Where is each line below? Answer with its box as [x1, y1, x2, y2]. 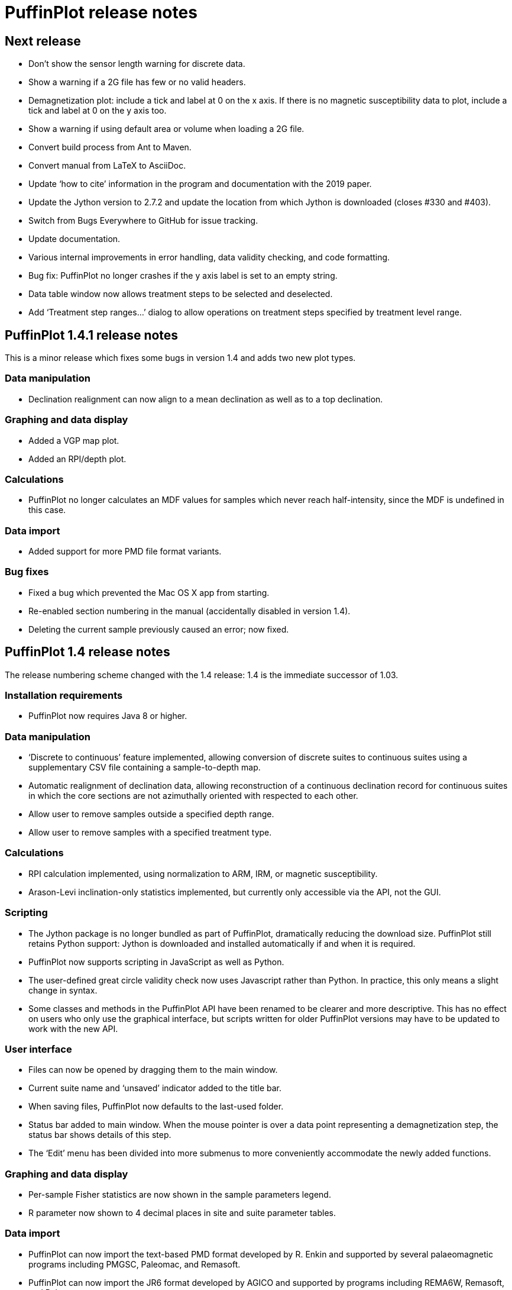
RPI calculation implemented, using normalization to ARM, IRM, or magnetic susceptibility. [28, 868, 378, 879]
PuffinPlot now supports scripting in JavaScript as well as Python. [28, 956, 284, 967]
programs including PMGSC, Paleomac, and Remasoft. [28, 1259, 241, 1269]
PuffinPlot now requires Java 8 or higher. [28, 711, 187, 721]
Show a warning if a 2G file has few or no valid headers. [28, 77, 246, 88]
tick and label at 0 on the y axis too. [28, 105, 167, 116]
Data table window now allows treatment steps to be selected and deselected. [28, 289, 333, 299]
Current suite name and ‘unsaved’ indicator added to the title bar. [28, 1083, 282, 1094]
